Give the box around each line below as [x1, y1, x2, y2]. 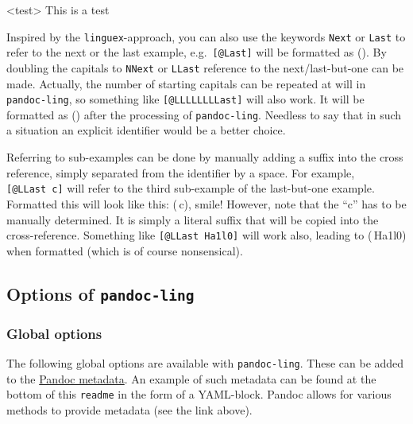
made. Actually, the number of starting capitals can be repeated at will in [6, 75, 366, 91]
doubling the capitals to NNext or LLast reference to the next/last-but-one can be [6, 59, 404, 76]
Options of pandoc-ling [6, 281, 195, 305]
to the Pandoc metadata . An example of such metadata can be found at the [6, 370, 376, 387]
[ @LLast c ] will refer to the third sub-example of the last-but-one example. [6, 180, 375, 196]
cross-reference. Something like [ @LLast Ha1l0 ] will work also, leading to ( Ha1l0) [6, 227, 407, 243]
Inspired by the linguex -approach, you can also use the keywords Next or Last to [6, 28, 406, 45]
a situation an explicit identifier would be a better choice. [6, 122, 286, 138]
